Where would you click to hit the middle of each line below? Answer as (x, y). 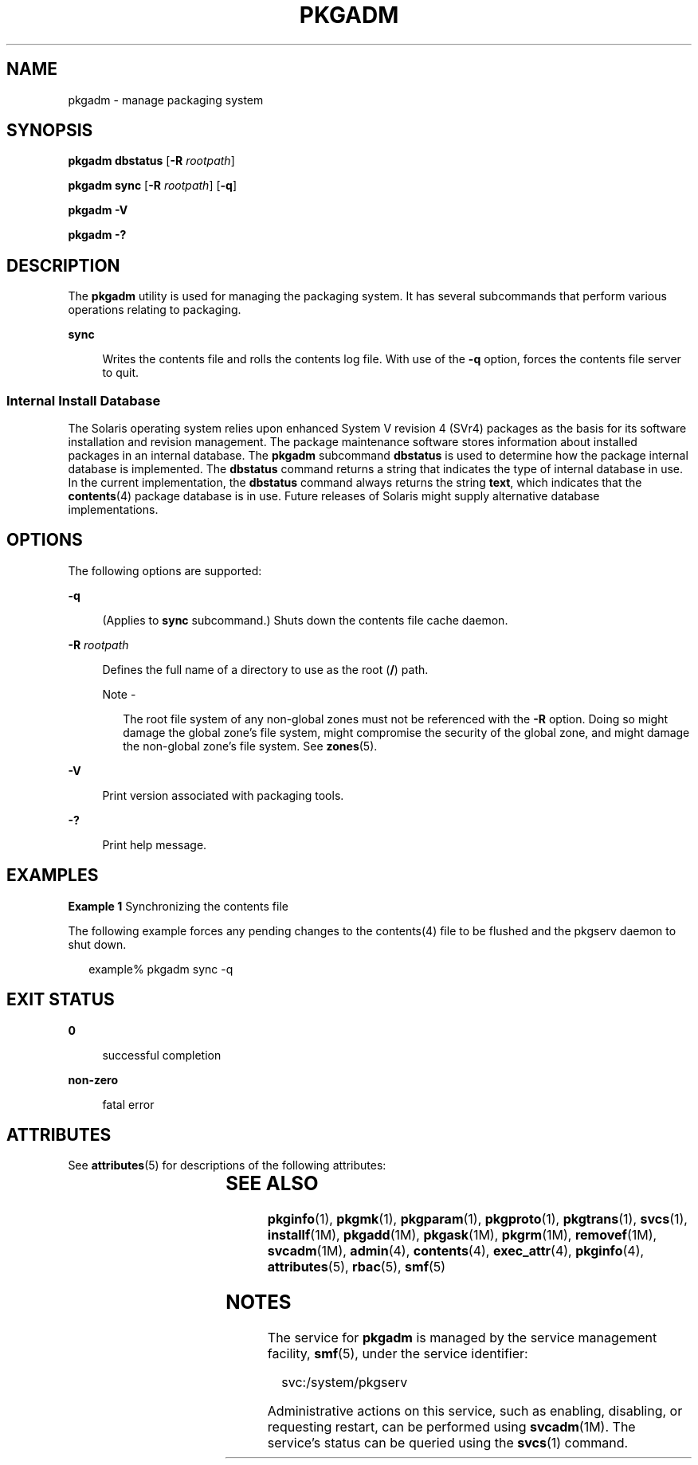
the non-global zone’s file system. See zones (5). (250, 746)
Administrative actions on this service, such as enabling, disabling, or (475, 1411)
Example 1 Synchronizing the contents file (178, 906)
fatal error (128, 1104)
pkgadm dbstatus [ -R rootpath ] (151, 161)
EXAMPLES (53, 875)
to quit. (121, 373)
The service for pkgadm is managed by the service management (462, 1338)
